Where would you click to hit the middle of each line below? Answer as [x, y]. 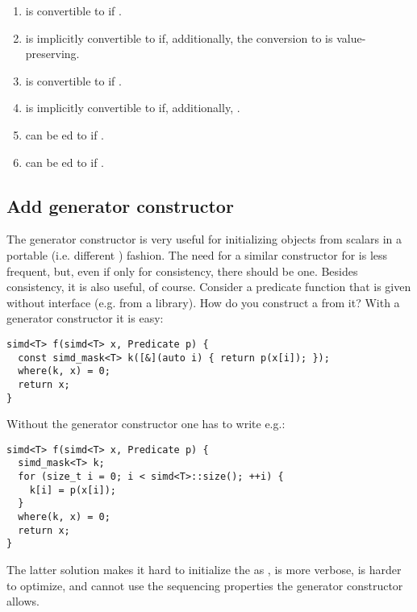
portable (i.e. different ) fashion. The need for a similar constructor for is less [197, 254]
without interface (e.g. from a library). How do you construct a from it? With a [203, 302]
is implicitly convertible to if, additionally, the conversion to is [179, 37]
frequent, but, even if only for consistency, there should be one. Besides [182, 271]
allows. [23, 601]
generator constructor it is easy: [85, 318]
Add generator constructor [120, 205]
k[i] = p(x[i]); [73, 490]
